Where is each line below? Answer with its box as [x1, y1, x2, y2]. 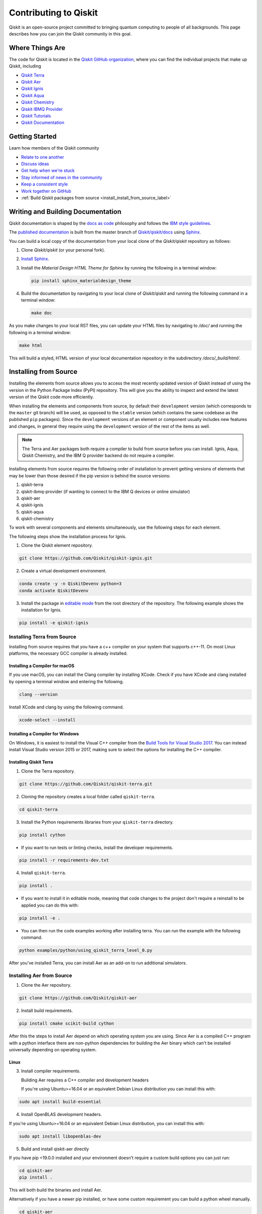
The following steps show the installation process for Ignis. [9, 533, 127, 539]
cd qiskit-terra [19, 807, 58, 812]
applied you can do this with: [21, 902, 79, 908]
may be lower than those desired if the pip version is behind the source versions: [9, 472, 171, 478]
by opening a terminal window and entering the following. [9, 678, 124, 684]
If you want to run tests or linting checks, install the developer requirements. [21, 844, 173, 850]
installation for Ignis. [21, 607, 62, 613]
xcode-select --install [19, 717, 76, 723]
